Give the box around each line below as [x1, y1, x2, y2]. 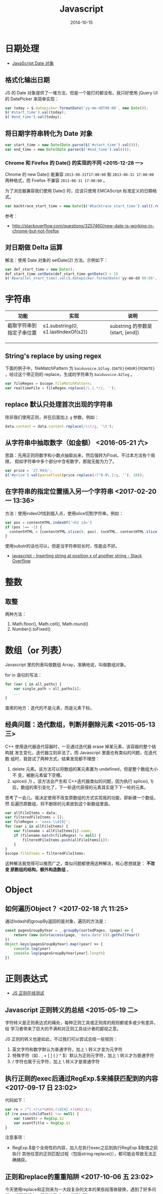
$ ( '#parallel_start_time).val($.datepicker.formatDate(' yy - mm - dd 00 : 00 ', [5, 276, 158, 281]
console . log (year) [14, 946, 51, 951]
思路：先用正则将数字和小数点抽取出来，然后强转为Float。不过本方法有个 [5, 452, 151, 458]
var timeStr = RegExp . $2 [14, 1116, 64, 1121]
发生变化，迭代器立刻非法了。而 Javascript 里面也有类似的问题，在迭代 [14, 749, 157, 755]
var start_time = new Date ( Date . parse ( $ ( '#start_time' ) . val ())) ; [5, 142, 140, 147]
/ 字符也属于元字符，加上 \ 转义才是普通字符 [12, 1059, 100, 1064]
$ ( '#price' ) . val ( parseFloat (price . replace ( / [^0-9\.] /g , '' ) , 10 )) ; [5, 473, 145, 478]
